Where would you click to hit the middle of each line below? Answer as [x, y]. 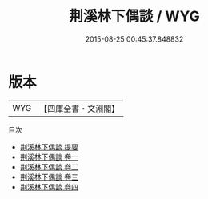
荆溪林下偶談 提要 [49, 147]
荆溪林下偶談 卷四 [49, 187]
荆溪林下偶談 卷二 [49, 167]
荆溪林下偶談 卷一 [49, 157]
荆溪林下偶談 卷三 [49, 177]
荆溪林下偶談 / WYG [134, 16]
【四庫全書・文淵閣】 [80, 109]
